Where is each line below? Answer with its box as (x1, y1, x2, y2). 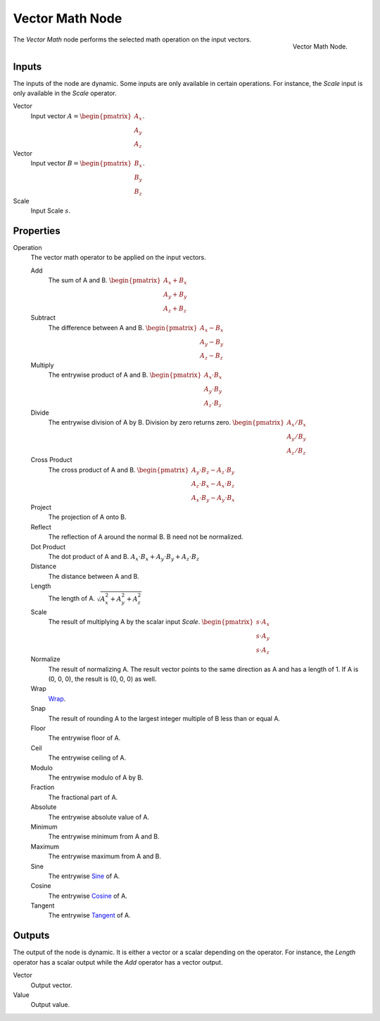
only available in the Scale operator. (13, 89, 118, 98)
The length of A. (48, 594, 95, 603)
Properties (13, 225, 61, 237)
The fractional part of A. (48, 793, 118, 801)
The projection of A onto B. (48, 513, 127, 521)
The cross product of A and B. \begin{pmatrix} (48, 465, 189, 474)
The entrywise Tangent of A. (48, 911, 132, 920)
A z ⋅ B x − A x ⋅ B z (191, 480, 235, 489)
